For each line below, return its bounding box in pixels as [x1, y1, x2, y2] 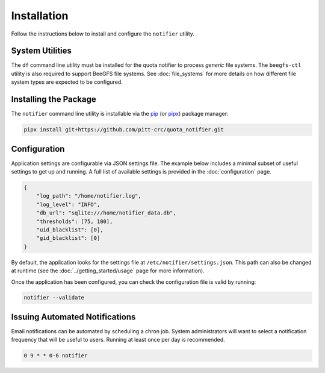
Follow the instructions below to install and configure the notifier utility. [11, 30, 195, 37]
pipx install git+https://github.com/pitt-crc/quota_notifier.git [23, 127, 224, 133]
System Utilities [11, 46, 72, 56]
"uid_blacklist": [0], [36, 226, 104, 233]
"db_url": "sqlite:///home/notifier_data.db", [36, 210, 177, 216]
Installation [11, 9, 69, 22]
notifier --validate [23, 294, 84, 301]
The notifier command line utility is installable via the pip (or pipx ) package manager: [11, 110, 229, 118]
